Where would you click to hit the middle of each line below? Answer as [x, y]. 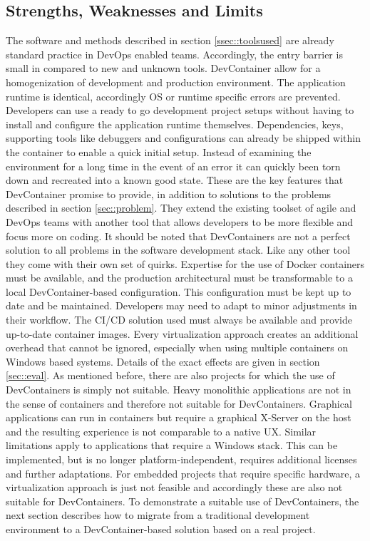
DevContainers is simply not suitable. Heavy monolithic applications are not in [179, 390]
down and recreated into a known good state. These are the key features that [175, 180]
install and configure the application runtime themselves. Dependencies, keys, [175, 124]
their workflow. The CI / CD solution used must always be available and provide [179, 320]
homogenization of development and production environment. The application [176, 82]
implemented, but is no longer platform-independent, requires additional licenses [181, 459]
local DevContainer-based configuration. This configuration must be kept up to [179, 291]
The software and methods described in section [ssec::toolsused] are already [170, 40]
